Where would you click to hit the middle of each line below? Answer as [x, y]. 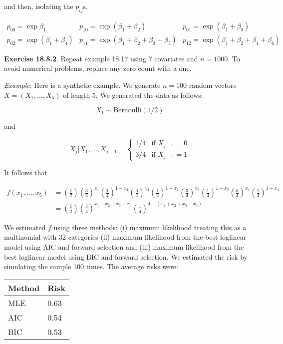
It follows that [26, 172]
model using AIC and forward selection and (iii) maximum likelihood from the [124, 247]
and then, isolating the [39, 6]
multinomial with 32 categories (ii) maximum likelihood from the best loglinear [125, 237]
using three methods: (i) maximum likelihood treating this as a [150, 227]
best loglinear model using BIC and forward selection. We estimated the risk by [126, 256]
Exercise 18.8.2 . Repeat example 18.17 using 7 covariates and [101, 58]
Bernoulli [128, 111]
